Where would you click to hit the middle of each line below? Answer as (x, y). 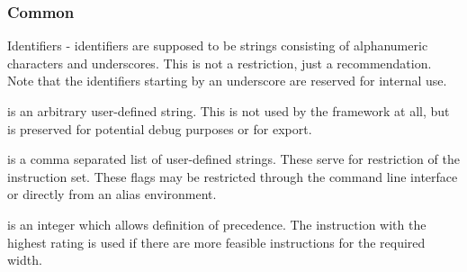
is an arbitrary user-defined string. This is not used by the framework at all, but (229, 111)
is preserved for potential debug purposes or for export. (160, 128)
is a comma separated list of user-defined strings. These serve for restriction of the (233, 159)
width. (25, 260)
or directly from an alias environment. (112, 194)
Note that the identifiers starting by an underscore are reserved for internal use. (227, 81)
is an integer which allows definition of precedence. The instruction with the (217, 224)
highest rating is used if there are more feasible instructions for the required (216, 242)
